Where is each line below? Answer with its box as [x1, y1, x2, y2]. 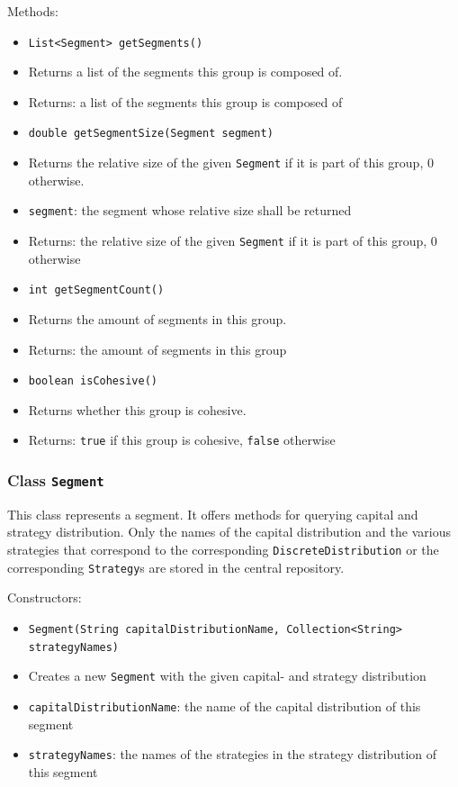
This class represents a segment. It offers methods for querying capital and [7, 504, 418, 523]
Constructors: [7, 588, 82, 607]
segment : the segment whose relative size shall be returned [28, 201, 352, 220]
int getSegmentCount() [28, 284, 165, 297]
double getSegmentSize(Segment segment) [28, 127, 274, 140]
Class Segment [7, 468, 104, 491]
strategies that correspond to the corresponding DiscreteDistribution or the [7, 539, 439, 558]
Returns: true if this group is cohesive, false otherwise [28, 430, 336, 449]
